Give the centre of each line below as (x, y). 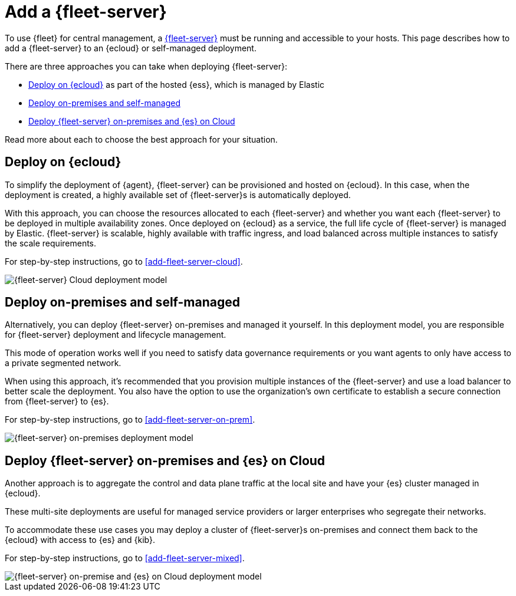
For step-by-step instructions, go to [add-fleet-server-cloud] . (124, 261)
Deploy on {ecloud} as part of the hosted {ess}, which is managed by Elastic (177, 84)
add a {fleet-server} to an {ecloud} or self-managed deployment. (131, 48)
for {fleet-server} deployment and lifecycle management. (116, 335)
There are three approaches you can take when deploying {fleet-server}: (146, 66)
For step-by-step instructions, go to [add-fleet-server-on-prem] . (130, 420)
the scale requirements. (51, 243)
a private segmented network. (63, 363)
